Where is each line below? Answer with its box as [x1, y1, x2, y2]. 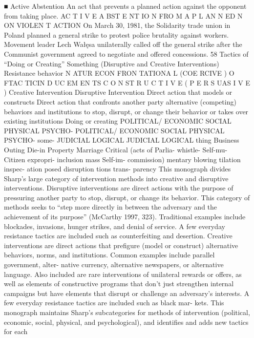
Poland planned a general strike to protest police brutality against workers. [4, 29, 229, 40]
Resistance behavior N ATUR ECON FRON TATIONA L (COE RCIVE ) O [4, 68, 234, 78]
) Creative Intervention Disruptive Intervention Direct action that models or [4, 87, 233, 97]
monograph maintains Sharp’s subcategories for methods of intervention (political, [4, 307, 250, 317]
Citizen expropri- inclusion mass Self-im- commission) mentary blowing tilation [4, 154, 241, 164]
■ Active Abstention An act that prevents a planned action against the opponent [4, 1, 247, 11]
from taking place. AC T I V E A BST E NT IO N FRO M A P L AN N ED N [4, 10, 243, 21]
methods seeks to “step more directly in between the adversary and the [4, 202, 217, 212]
